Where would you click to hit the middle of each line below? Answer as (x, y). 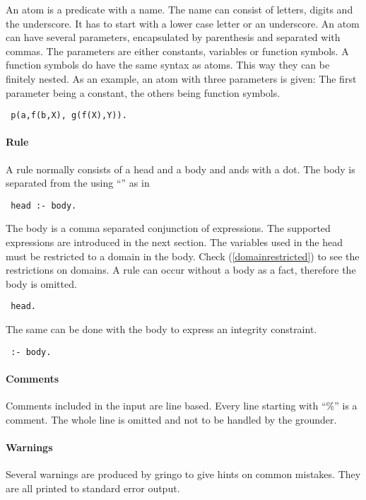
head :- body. (44, 205)
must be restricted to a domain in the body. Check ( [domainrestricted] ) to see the (183, 256)
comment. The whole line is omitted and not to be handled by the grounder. (171, 419)
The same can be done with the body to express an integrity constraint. (161, 329)
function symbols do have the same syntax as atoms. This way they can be (168, 65)
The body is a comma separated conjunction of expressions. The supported (168, 228)
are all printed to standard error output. (93, 488)
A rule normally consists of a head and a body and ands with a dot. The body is (181, 169)
